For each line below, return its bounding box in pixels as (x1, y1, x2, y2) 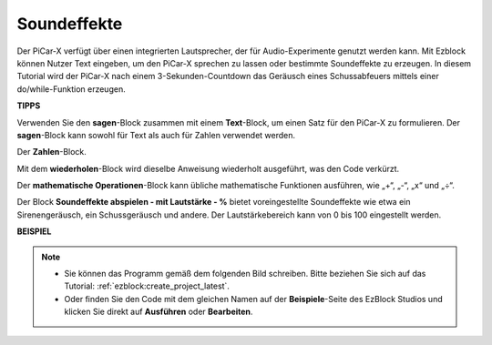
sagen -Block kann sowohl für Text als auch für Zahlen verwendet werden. (16, 129, 296, 140)
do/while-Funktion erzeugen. (16, 83, 127, 95)
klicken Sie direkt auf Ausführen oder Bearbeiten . (64, 306, 253, 318)
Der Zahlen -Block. (16, 147, 87, 157)
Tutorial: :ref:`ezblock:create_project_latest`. (64, 280, 230, 291)
